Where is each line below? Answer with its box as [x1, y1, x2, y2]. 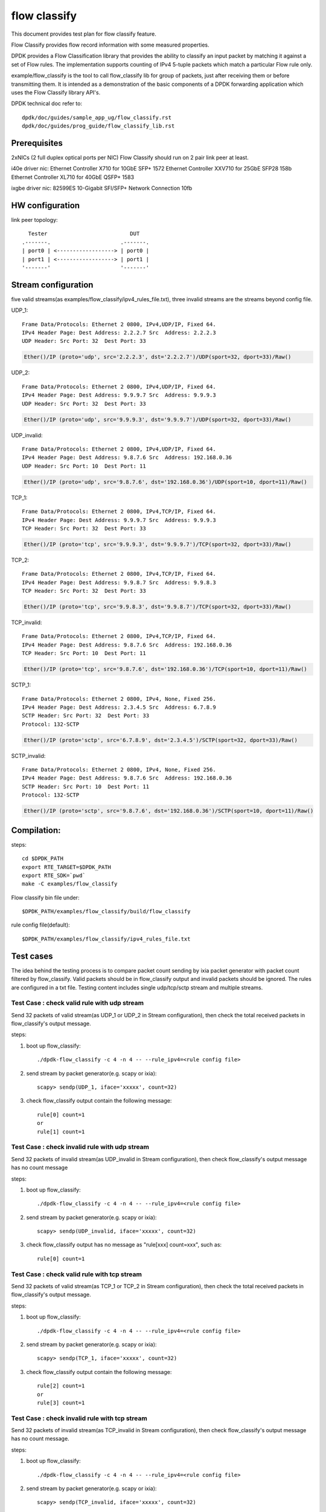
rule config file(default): [11, 921, 71, 928]
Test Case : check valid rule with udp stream [11, 999, 144, 1007]
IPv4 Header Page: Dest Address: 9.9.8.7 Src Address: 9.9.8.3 [22, 579, 217, 586]
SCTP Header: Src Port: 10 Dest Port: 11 [22, 783, 150, 790]
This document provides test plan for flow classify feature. [11, 30, 157, 37]
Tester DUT [28, 230, 140, 237]
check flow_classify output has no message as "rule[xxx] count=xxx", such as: [26, 1241, 222, 1248]
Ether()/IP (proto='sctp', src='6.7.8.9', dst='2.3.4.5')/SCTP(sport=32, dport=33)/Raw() [24, 737, 298, 743]
